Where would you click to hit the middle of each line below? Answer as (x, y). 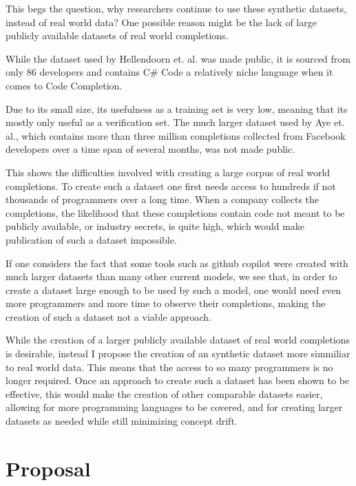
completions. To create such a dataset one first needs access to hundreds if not (171, 186)
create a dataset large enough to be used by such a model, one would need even (174, 289)
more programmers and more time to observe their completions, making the (166, 303)
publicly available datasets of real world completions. (117, 35)
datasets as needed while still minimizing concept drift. (122, 421)
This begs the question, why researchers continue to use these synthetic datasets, (176, 8)
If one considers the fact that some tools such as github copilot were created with (177, 263)
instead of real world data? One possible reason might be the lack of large (161, 22)
